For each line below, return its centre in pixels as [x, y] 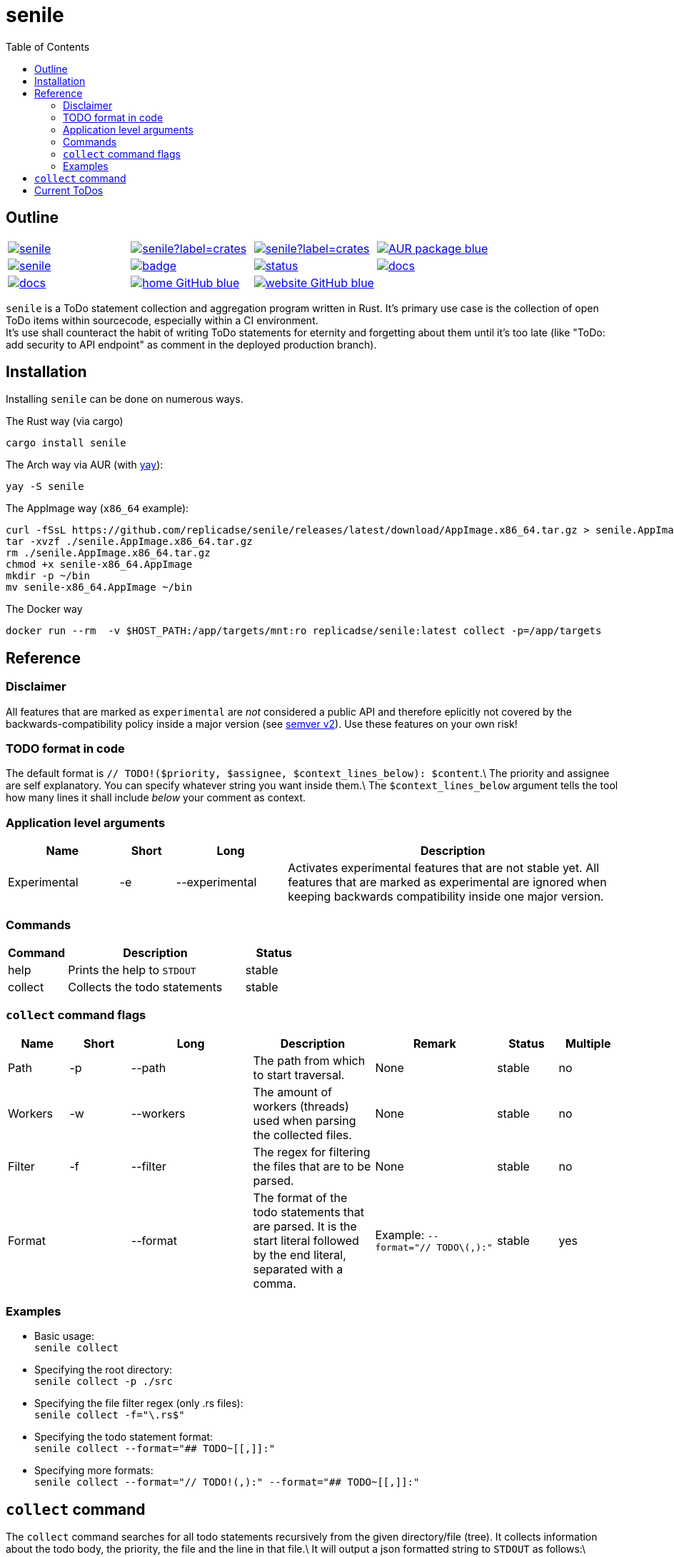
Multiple [588, 1043]
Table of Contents [48, 46]
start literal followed [306, 1240]
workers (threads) [301, 1106]
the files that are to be [312, 1166]
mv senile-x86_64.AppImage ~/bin [99, 587]
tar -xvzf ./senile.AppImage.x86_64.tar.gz [129, 542]
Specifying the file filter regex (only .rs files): [139, 1403]
